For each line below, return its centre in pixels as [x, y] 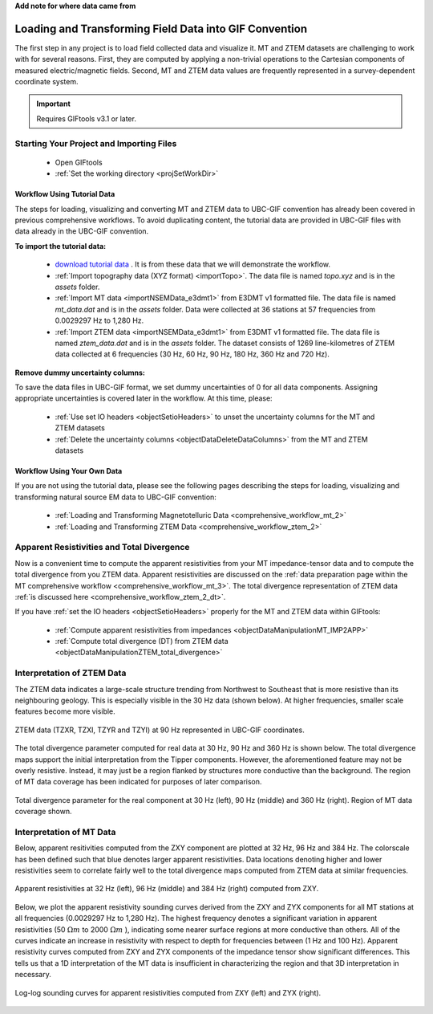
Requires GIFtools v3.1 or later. [86, 118]
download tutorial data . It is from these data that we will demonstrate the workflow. [193, 264]
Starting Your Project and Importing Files [96, 143]
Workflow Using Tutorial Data [65, 194]
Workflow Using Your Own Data [69, 471]
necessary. [33, 975]
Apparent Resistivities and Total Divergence [102, 548]
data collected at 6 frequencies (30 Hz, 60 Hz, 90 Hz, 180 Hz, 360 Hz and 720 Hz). [192, 354]
